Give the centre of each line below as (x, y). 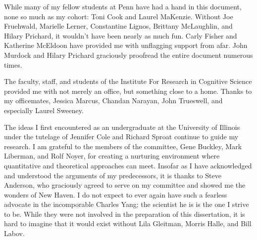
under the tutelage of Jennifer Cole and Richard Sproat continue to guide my (121, 137)
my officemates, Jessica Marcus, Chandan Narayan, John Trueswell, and (113, 100)
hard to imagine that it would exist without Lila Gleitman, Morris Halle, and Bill (128, 223)
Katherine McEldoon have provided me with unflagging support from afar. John (126, 45)
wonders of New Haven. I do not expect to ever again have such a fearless (116, 194)
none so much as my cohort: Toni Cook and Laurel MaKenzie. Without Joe (119, 16)
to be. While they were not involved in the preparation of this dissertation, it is (125, 214)
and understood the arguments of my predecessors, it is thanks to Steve (113, 175)
